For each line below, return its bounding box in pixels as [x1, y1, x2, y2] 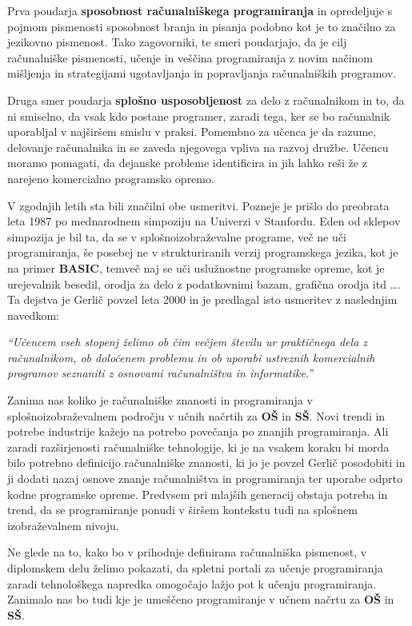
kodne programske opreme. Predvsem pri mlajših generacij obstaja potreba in [7, 485, 388, 502]
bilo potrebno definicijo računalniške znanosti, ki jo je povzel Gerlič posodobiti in [7, 454, 406, 471]
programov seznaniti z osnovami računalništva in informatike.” [7, 365, 314, 381]
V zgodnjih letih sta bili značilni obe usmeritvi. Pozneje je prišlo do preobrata [7, 197, 390, 213]
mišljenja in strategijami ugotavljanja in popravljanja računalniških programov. [7, 65, 397, 82]
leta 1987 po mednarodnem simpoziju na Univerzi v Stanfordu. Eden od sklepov [7, 213, 401, 229]
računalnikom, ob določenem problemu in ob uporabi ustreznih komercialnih [7, 349, 375, 365]
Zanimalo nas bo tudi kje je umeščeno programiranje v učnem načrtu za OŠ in [7, 591, 394, 608]
